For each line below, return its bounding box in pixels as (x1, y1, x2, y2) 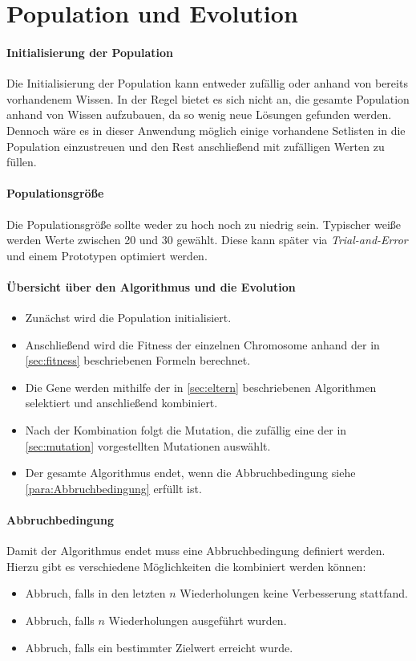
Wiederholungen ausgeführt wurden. (108, 612, 287, 629)
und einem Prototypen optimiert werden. (6, 247, 208, 263)
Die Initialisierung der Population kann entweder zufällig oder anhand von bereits (6, 75, 408, 92)
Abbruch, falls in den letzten (25, 585, 166, 602)
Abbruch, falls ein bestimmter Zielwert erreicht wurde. (25, 639, 293, 655)
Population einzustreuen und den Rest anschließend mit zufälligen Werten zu (6, 137, 385, 154)
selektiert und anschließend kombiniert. (25, 394, 218, 411)
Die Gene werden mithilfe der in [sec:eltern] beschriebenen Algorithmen (25, 378, 377, 395)
